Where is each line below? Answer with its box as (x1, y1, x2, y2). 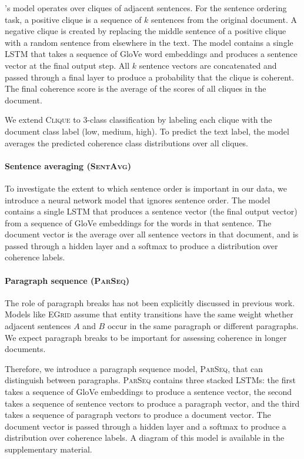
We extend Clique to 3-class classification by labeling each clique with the (5, 113, 272, 126)
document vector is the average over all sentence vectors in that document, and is (5, 228, 299, 240)
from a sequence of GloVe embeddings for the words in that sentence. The (5, 216, 272, 229)
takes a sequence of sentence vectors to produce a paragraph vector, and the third (5, 397, 300, 409)
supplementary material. (5, 443, 92, 455)
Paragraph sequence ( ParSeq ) (5, 274, 130, 286)
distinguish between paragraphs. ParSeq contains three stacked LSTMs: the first (5, 374, 296, 386)
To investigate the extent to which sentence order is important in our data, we (5, 182, 287, 194)
